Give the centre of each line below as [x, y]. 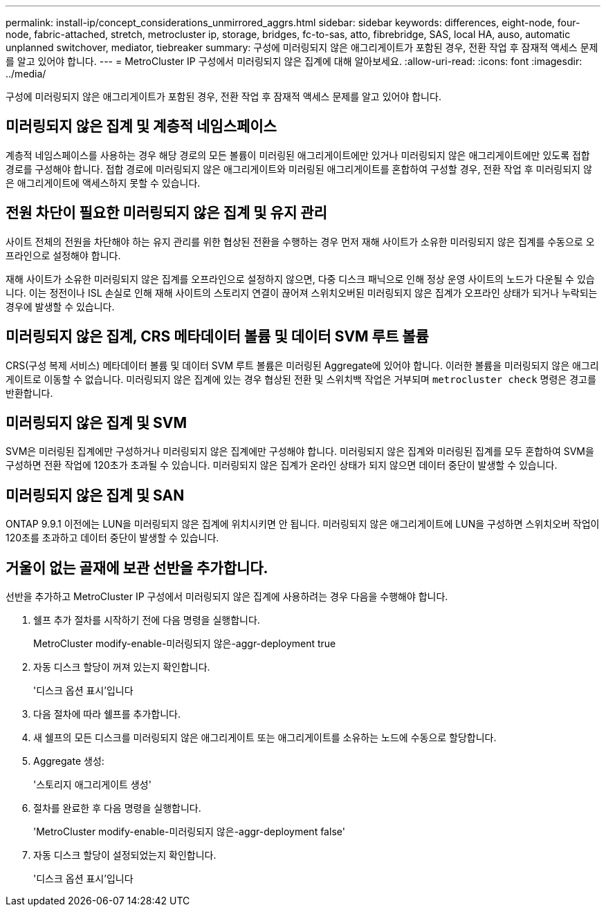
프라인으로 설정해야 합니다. [63, 255]
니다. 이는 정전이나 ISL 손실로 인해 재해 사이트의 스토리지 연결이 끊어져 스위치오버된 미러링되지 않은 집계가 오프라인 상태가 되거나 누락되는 [302, 292]
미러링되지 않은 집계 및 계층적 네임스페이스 [141, 127]
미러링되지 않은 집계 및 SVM [97, 422]
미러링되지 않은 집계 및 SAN [95, 495]
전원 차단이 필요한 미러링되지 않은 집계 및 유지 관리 [166, 213]
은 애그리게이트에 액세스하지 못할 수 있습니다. [103, 183]
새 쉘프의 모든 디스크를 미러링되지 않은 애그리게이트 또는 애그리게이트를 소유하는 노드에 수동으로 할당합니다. [265, 738]
